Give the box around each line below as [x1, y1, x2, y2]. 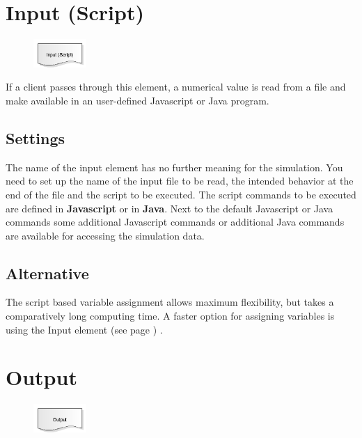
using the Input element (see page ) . [6, 322, 163, 336]
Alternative [6, 262, 89, 283]
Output [6, 363, 77, 391]
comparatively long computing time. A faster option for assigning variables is [6, 308, 335, 323]
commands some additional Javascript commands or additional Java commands [6, 214, 345, 229]
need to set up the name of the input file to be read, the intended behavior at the [6, 173, 354, 188]
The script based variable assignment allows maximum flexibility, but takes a [6, 295, 334, 309]
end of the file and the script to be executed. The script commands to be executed [6, 187, 356, 201]
